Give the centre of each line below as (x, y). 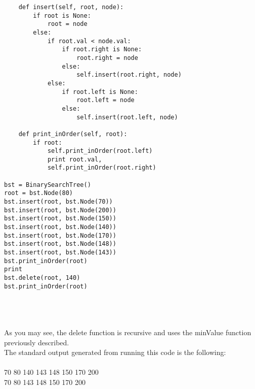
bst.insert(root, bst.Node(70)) (58, 202)
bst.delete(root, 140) (42, 278)
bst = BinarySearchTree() (48, 185)
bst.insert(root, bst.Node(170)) (60, 235)
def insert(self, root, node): (71, 7)
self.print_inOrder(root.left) (100, 151)
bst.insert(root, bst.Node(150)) (60, 219)
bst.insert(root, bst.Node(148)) (60, 244)
